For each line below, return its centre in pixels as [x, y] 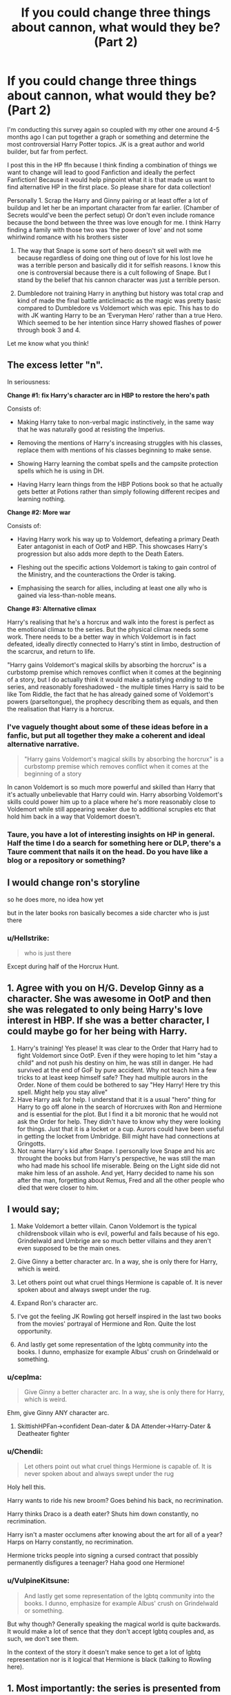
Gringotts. [31, 1143]
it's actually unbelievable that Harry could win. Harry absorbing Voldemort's [115, 795]
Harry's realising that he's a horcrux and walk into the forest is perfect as [111, 622]
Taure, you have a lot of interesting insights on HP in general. [111, 834]
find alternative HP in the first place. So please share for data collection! [109, 187]
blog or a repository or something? [67, 860]
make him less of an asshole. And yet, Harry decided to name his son [115, 1172]
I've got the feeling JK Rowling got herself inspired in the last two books [119, 1316]
